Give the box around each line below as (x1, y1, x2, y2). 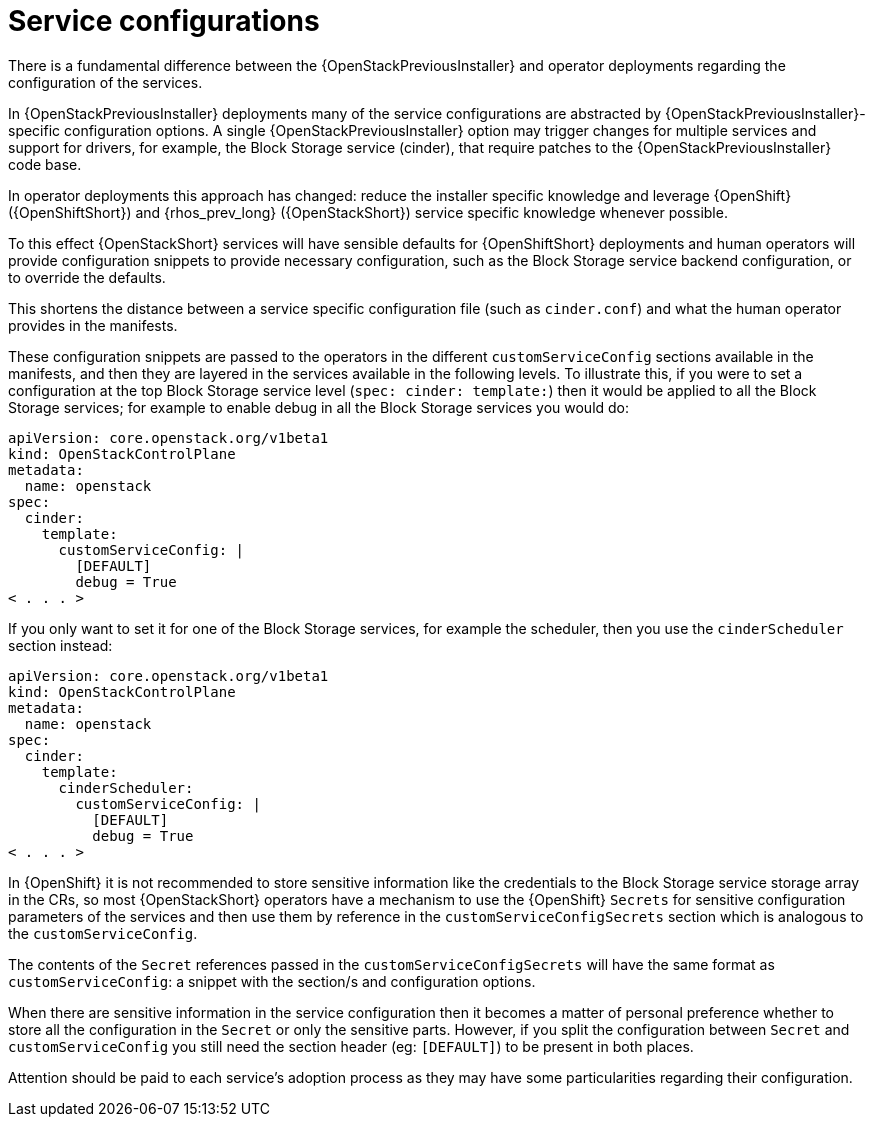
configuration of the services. (8, 73, 203, 91)
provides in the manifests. (8, 316, 178, 334)
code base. (8, 155, 82, 173)
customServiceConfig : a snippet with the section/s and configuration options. (8, 972, 536, 990)
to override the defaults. (8, 268, 166, 286)
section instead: (8, 636, 113, 654)
